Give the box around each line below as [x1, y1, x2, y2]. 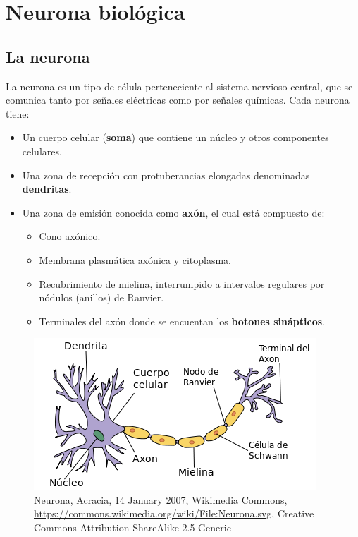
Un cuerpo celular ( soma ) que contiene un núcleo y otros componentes [22, 130, 329, 145]
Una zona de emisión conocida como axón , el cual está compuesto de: [22, 205, 325, 219]
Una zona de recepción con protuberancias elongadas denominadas [22, 167, 310, 182]
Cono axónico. [39, 229, 101, 243]
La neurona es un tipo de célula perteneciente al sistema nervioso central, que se [6, 78, 353, 93]
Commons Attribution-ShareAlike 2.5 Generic [34, 520, 231, 535]
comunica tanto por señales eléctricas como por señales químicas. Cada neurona [6, 92, 350, 107]
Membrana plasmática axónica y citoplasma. [39, 252, 232, 267]
